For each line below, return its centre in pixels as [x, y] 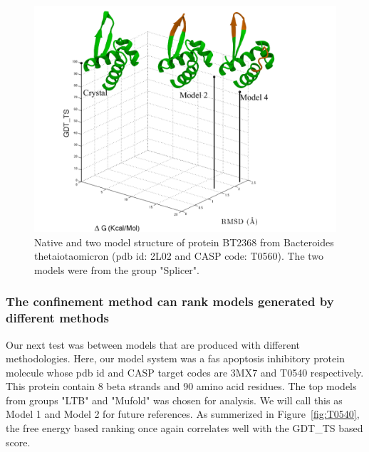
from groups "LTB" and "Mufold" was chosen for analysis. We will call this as [174, 400]
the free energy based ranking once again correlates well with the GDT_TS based [184, 428]
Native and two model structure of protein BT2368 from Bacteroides [184, 242]
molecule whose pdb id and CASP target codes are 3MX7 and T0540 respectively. [185, 372]
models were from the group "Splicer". [117, 269]
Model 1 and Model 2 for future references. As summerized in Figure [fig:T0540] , [183, 414]
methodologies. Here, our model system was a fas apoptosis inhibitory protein [175, 358]
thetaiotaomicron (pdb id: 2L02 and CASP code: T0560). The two [179, 256]
